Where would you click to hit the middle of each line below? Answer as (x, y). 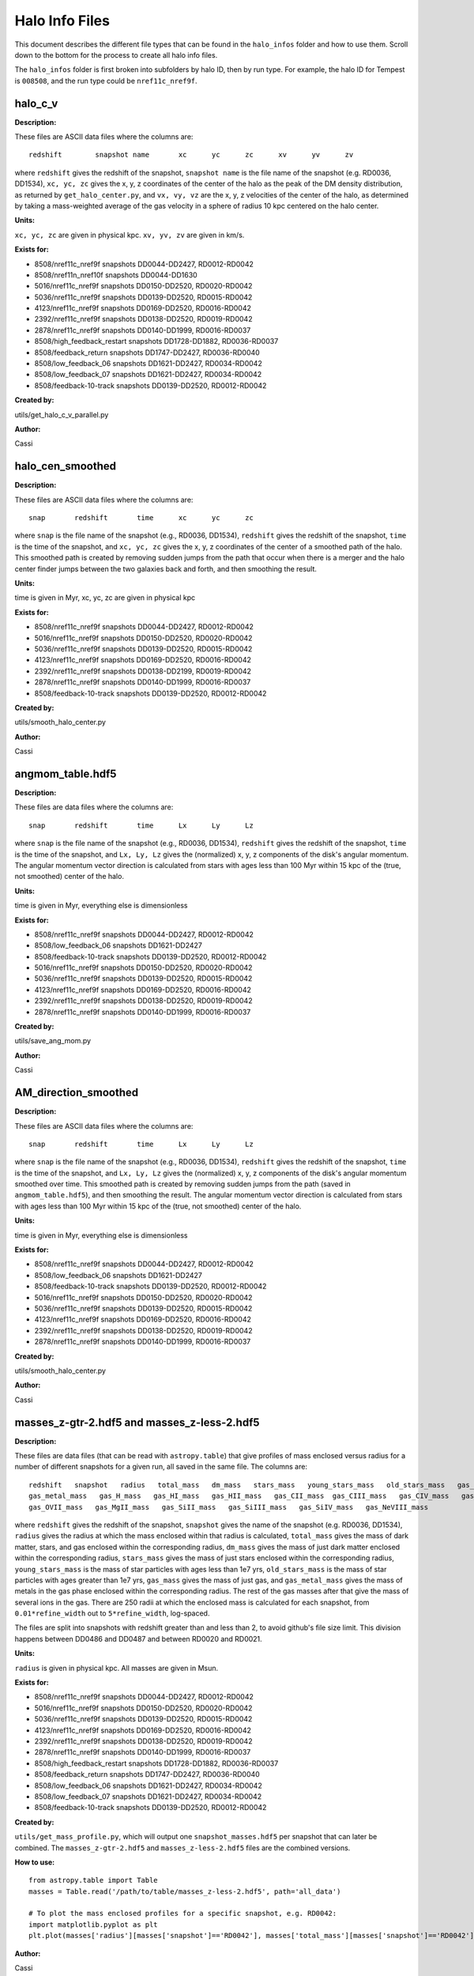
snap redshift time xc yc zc (141, 518)
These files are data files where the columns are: (94, 807)
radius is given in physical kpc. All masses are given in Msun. (117, 1668)
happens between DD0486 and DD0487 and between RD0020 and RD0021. (138, 1638)
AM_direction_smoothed (77, 1093)
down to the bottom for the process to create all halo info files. (116, 55)
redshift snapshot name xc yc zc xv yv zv (191, 155)
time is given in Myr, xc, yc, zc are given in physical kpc (105, 598)
